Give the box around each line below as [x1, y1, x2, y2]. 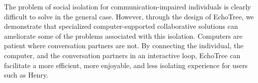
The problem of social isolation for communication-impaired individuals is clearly [4, 1, 251, 11]
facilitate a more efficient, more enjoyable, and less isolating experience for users [4, 60, 248, 70]
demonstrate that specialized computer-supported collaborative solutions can [4, 21, 238, 31]
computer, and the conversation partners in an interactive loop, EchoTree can [4, 50, 241, 60]
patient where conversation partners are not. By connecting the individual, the [4, 40, 244, 51]
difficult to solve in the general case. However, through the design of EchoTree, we [4, 11, 254, 21]
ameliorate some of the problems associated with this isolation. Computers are [4, 30, 243, 41]
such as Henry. [4, 70, 48, 80]
